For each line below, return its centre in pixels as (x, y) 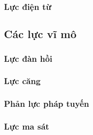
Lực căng (22, 81)
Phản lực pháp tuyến (47, 104)
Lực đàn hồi (28, 58)
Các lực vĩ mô (40, 34)
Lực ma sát (27, 126)
